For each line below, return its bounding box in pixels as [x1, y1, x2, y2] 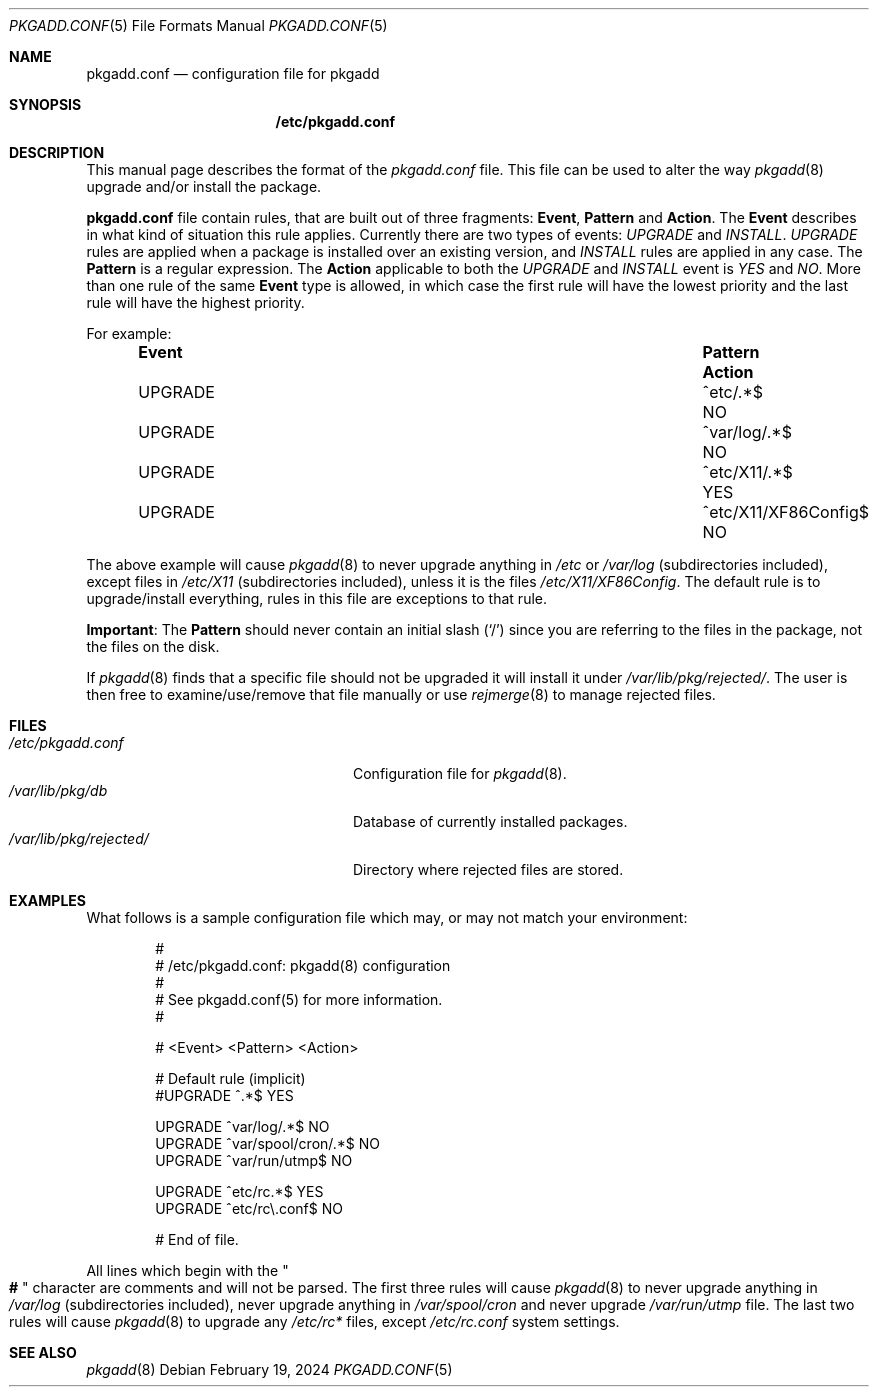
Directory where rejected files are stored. [353, 861, 624, 878]
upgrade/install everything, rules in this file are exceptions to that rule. [86, 590, 547, 607]
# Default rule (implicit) [155, 1070, 306, 1087]
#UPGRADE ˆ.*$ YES [155, 1087, 294, 1104]
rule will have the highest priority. [86, 294, 305, 311]
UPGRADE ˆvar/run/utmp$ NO [155, 1152, 353, 1169]
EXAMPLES [9, 892, 86, 909]
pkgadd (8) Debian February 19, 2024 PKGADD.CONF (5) [86, 1361, 453, 1378]
